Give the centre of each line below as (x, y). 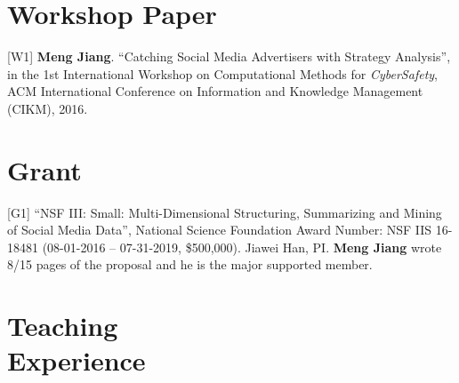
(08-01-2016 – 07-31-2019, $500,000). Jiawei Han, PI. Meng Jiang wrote (242, 247)
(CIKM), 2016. (48, 108)
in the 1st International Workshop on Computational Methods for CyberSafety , (222, 73)
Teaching (63, 326)
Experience (76, 360)
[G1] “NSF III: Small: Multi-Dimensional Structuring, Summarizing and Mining (225, 212)
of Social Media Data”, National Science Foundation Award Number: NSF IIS (220, 230)
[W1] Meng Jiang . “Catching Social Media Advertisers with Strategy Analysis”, (229, 56)
